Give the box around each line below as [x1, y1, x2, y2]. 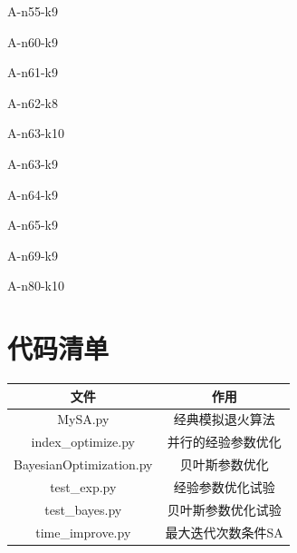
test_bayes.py [44, 499, 122, 518]
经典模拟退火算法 [173, 410, 275, 429]
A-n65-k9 [7, 215, 58, 234]
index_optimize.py [31, 432, 135, 451]
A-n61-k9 [7, 63, 58, 82]
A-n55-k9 [7, 2, 58, 20]
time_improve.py [35, 522, 131, 541]
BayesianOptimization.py [14, 455, 153, 474]
